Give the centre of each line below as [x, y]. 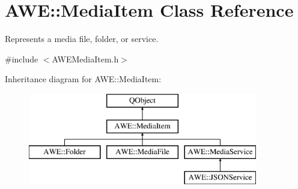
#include [22, 58]
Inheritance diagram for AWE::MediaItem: [83, 79]
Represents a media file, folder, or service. [82, 39]
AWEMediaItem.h [85, 58]
